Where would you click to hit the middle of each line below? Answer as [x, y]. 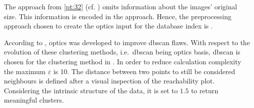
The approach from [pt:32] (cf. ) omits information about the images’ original [121, 6]
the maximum [25, 71]
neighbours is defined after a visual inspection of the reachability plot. [109, 81]
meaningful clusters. [34, 100]
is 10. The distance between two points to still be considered [144, 71]
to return [205, 90]
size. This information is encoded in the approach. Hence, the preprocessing [118, 16]
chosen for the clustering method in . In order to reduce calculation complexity [123, 61]
